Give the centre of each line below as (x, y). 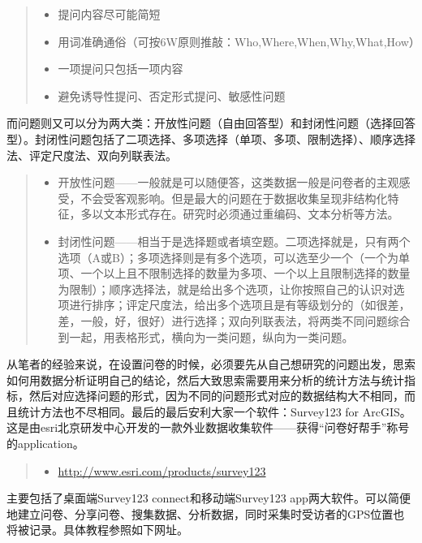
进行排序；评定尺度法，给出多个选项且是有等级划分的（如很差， (240, 305)
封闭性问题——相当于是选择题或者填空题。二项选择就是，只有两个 (234, 241)
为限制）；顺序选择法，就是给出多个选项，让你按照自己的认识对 (226, 289)
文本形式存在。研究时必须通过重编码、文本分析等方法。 (251, 214)
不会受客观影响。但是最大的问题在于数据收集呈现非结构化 (234, 198)
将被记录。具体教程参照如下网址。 (97, 530)
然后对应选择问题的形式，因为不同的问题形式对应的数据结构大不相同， (216, 396)
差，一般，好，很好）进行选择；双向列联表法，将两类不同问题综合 (234, 320)
